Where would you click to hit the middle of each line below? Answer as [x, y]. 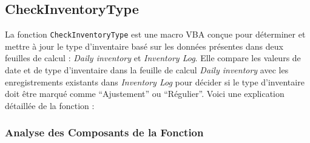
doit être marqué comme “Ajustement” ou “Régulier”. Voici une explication [145, 94]
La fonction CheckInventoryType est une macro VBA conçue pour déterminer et [155, 34]
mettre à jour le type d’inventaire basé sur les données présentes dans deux [144, 46]
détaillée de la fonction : [50, 105]
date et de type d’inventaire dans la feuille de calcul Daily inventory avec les [147, 70]
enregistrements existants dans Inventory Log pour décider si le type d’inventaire [155, 81]
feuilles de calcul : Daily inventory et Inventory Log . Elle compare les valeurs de [153, 58]
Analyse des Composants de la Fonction [104, 132]
